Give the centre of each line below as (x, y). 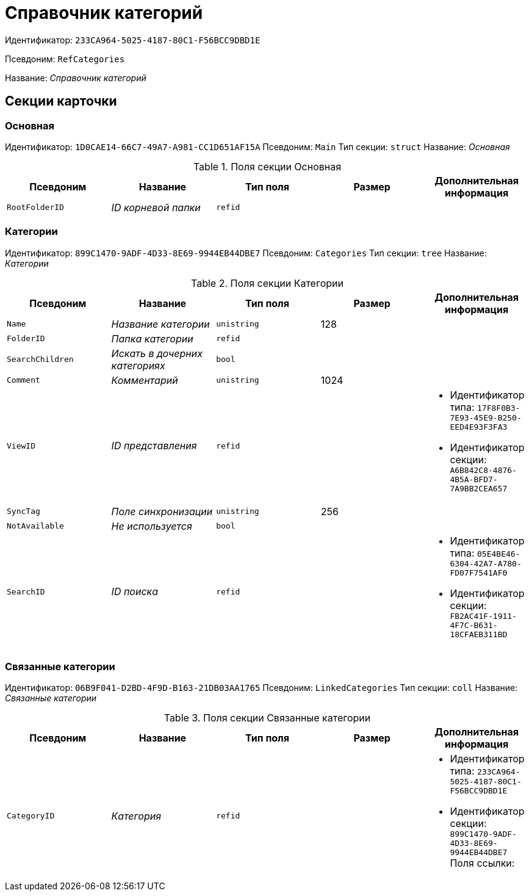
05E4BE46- (499, 554)
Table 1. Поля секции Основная (267, 166)
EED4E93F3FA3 (479, 427)
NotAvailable (35, 526)
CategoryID (31, 816)
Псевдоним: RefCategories (65, 59)
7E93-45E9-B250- (486, 417)
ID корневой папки (156, 207)
